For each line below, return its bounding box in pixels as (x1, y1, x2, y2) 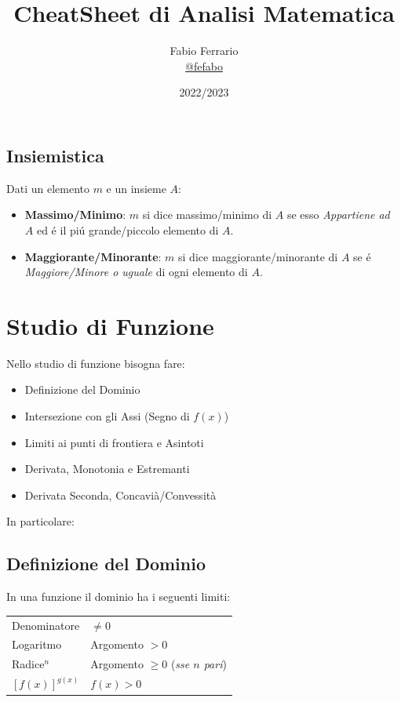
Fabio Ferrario (170, 42, 239, 59)
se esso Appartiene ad (286, 206, 390, 223)
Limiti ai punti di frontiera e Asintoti (24, 434, 204, 450)
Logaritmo (12, 636, 62, 653)
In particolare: (6, 513, 75, 529)
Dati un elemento (6, 180, 89, 196)
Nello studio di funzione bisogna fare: (6, 355, 185, 371)
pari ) (203, 656, 227, 672)
